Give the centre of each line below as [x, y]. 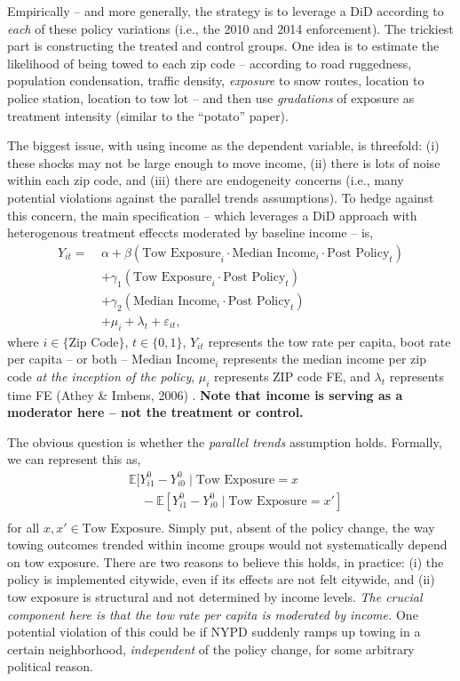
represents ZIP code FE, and [292, 376]
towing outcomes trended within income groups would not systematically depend [227, 545]
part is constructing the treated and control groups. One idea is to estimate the [223, 46]
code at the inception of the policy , [101, 376]
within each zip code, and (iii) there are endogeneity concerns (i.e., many [206, 180]
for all [24, 527]
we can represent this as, [74, 459]
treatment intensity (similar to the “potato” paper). [148, 115]
